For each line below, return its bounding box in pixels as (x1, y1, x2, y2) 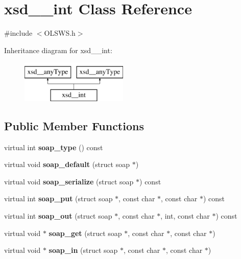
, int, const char (160, 210, 210, 221)
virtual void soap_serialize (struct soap (4, 176, 134, 186)
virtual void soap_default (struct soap (4, 159, 130, 170)
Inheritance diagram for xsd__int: (4, 44, 112, 55)
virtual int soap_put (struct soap (4, 193, 113, 204)
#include (4, 28, 33, 38)
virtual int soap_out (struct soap (4, 210, 112, 221)
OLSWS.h (44, 28, 76, 38)
